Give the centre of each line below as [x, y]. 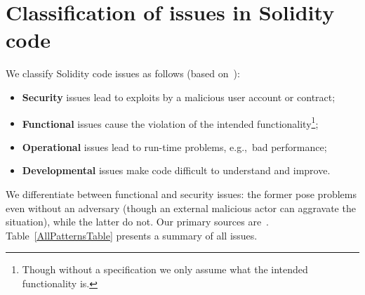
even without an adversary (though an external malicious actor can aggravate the [181, 208]
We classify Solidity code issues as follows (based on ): [123, 73]
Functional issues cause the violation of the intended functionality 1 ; [170, 122]
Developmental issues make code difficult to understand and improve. [176, 170]
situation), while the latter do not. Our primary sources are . [138, 222]
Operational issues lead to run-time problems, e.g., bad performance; [174, 146]
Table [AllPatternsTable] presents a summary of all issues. [132, 235]
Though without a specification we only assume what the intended [165, 269]
